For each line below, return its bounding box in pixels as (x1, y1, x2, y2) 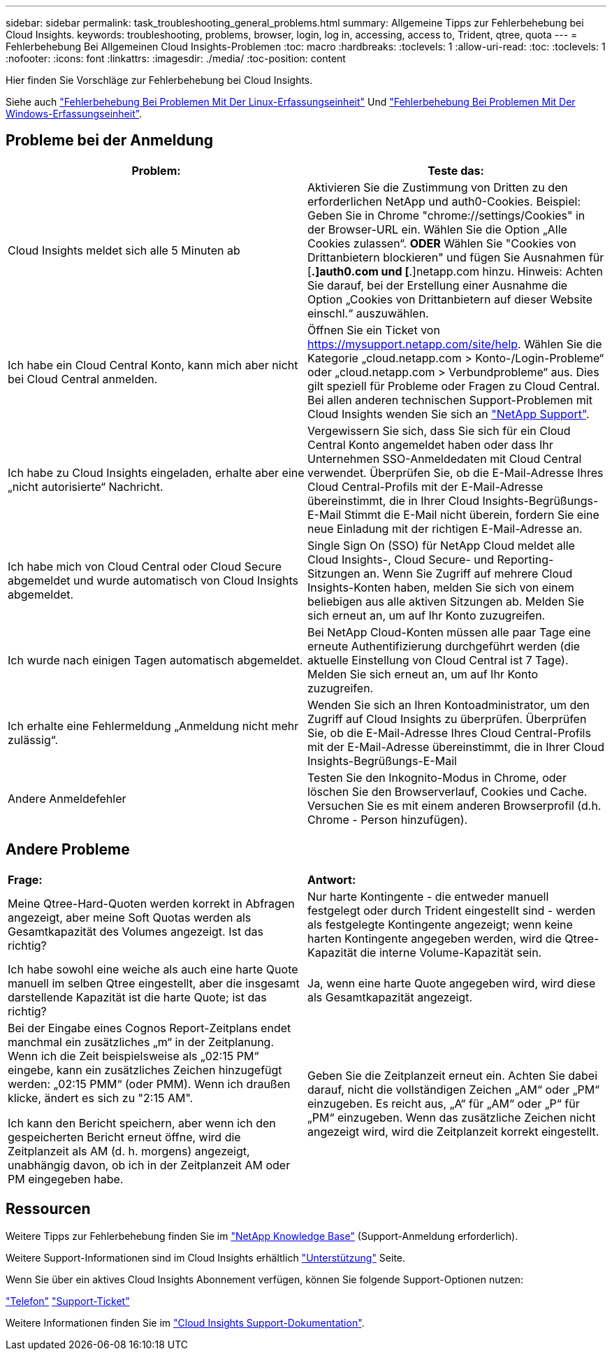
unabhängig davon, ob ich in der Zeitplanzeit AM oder (8, 1157, 291, 1172)
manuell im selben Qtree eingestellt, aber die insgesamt (8, 976, 300, 990)
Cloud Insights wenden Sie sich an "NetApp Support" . (307, 406, 590, 421)
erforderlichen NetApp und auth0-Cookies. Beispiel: (307, 194, 581, 208)
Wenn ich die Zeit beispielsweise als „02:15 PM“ (8, 1048, 259, 1063)
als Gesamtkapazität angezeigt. (307, 990, 472, 1004)
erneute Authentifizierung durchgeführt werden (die (307, 638, 581, 653)
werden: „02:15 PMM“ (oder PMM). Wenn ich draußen (8, 1076, 291, 1091)
